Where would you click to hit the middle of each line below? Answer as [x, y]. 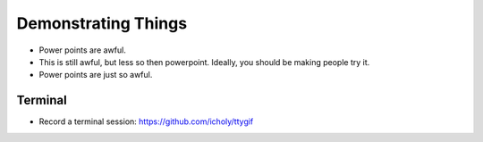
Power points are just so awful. [96, 75]
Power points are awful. [83, 50]
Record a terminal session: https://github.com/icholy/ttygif [146, 121]
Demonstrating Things [102, 23]
